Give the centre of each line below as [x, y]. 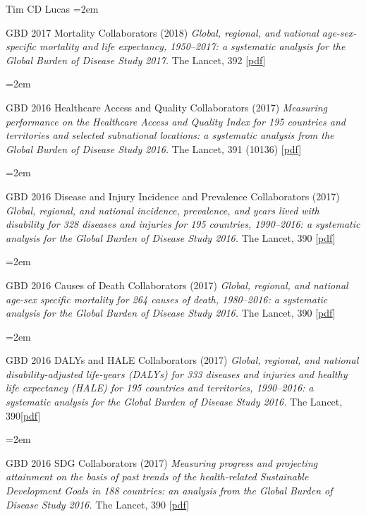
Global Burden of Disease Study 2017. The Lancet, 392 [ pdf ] [136, 60]
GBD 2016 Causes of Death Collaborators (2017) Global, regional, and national [177, 285]
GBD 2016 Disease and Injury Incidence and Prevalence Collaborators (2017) [173, 196]
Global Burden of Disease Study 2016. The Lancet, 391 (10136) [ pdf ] [154, 148]
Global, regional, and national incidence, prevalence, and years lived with [163, 210]
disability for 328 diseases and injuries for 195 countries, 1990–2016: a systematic [183, 224]
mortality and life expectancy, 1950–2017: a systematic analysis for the [192, 46]
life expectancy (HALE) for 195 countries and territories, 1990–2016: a [160, 388]
